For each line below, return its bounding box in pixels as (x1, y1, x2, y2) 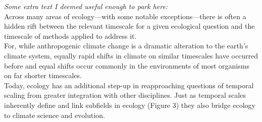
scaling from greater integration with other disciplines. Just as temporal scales (4, 90, 246, 100)
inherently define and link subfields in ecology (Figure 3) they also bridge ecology (4, 99, 255, 110)
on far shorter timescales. (4, 70, 82, 81)
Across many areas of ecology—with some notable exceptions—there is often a (4, 11, 246, 21)
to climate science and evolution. (4, 109, 105, 120)
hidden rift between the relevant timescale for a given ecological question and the (4, 21, 255, 31)
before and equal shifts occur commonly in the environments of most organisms (4, 60, 249, 71)
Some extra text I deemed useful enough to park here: (4, 1, 168, 11)
